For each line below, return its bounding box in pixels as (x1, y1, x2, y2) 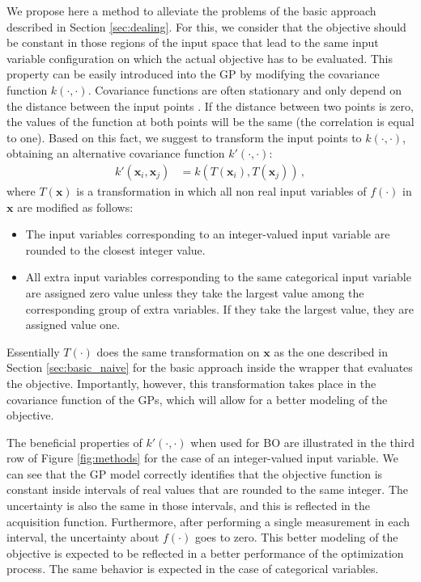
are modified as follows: (17, 198, 134, 215)
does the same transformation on (96, 343, 260, 360)
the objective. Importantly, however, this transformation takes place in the (6, 374, 376, 391)
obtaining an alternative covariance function (6, 145, 225, 162)
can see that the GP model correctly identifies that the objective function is (6, 465, 383, 482)
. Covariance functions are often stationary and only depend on (87, 81, 402, 98)
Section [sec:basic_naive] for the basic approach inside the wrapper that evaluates (6, 359, 413, 376)
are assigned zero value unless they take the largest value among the (25, 284, 364, 301)
